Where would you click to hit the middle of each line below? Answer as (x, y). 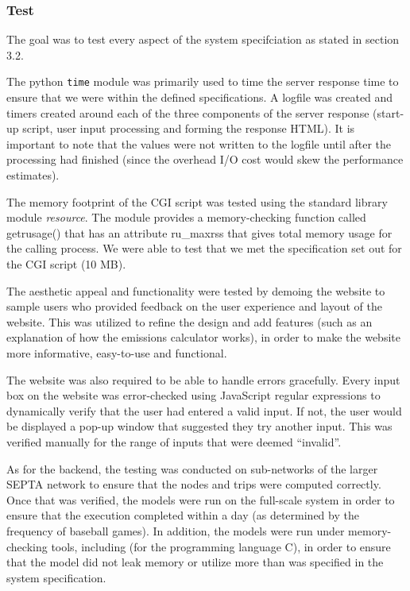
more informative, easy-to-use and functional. (117, 352)
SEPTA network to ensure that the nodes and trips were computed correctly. (194, 484)
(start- (389, 112)
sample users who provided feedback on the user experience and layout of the (194, 306)
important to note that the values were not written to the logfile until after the (199, 143)
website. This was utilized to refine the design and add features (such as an (190, 321)
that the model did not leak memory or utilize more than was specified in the (195, 562)
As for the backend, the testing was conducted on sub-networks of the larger (192, 468)
